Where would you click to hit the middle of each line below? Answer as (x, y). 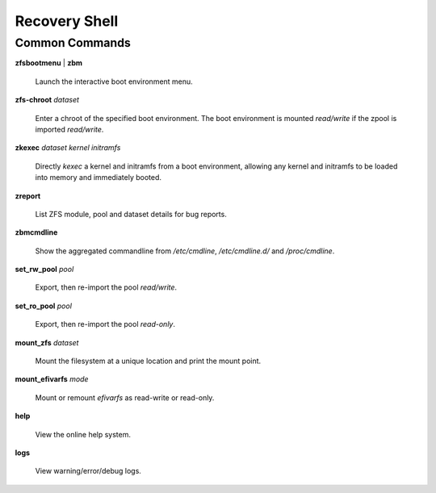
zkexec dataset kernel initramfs (68, 148)
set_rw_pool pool (44, 269)
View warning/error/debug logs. (88, 471)
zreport (28, 196)
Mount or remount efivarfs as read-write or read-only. (125, 397)
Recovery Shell (67, 21)
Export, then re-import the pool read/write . (106, 287)
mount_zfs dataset (47, 342)
